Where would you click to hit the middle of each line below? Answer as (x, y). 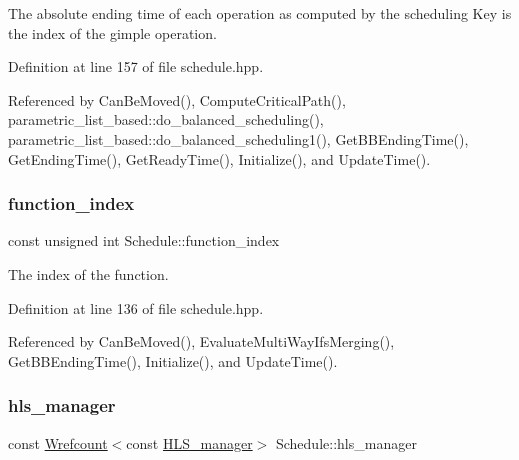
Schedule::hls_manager (346, 442)
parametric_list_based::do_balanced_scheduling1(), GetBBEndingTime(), (238, 138)
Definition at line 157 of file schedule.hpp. (136, 66)
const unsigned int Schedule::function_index (144, 240)
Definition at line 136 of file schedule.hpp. (136, 307)
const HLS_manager (189, 442)
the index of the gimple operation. (112, 32)
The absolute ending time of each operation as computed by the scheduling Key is (260, 13)
